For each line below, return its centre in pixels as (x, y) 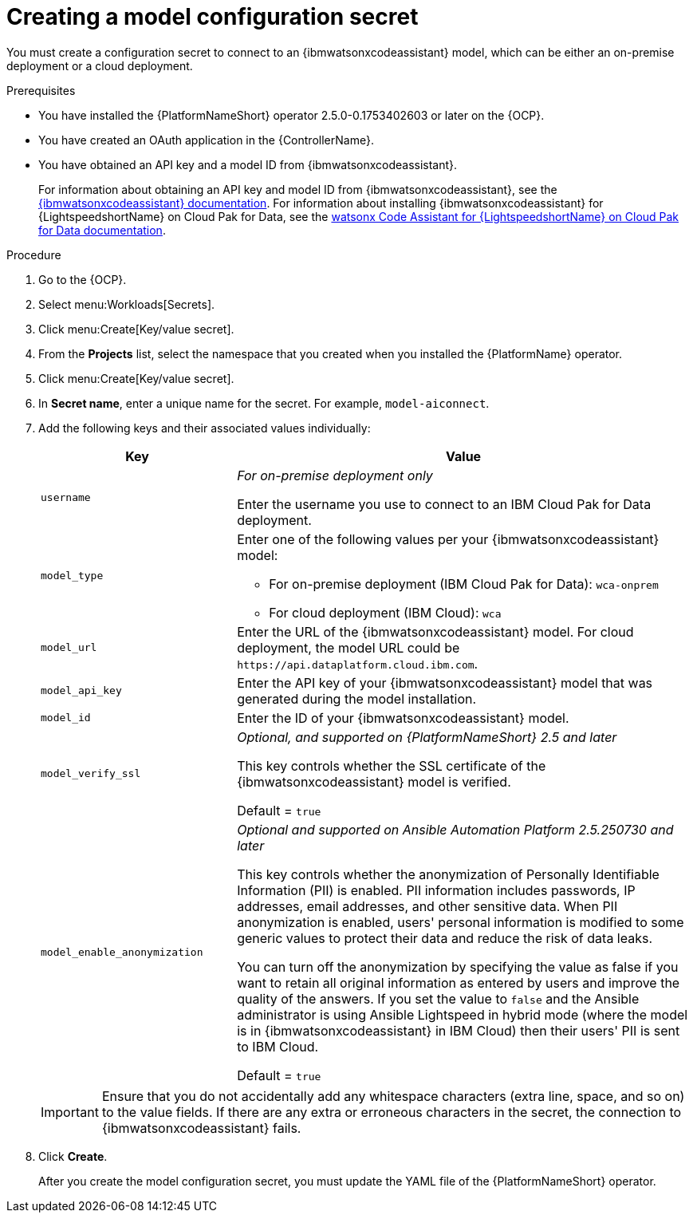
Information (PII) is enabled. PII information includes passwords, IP (436, 890)
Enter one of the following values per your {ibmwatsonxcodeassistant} (448, 539)
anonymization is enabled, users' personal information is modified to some (461, 922)
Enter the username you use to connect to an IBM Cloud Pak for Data (444, 504)
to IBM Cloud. (278, 1046)
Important (70, 1112)
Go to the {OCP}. (83, 279)
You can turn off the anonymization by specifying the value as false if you (458, 967)
